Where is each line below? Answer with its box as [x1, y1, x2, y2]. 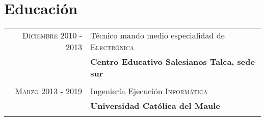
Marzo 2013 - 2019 [15, 85, 83, 97]
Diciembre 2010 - [22, 29, 83, 42]
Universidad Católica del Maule [90, 100, 220, 112]
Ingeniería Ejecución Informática [90, 85, 208, 97]
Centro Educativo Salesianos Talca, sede [90, 56, 255, 68]
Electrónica [90, 41, 135, 53]
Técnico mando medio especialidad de [90, 29, 225, 42]
